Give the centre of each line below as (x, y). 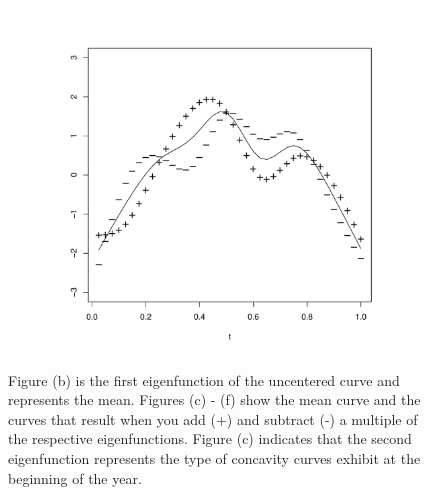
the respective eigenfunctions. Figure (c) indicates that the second (210, 438)
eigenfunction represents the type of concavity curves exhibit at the (214, 457)
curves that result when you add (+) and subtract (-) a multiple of (213, 418)
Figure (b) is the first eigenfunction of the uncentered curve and (204, 379)
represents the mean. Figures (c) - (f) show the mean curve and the (214, 399)
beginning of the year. (75, 477)
